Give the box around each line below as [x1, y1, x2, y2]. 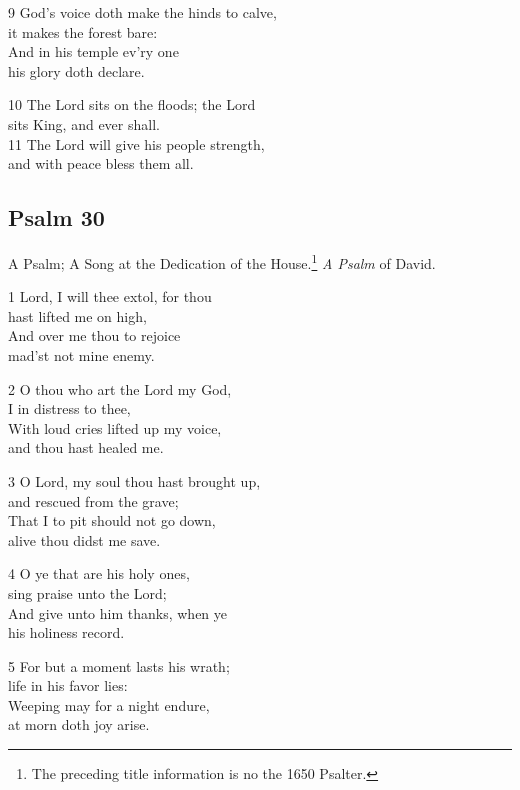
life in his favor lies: [8, 675, 128, 696]
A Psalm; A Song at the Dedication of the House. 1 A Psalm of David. [8, 249, 436, 273]
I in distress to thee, [8, 398, 131, 419]
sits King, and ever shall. [8, 113, 160, 134]
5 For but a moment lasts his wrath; [8, 655, 230, 676]
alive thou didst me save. [8, 529, 161, 550]
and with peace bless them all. [8, 153, 194, 174]
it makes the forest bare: [8, 21, 158, 42]
